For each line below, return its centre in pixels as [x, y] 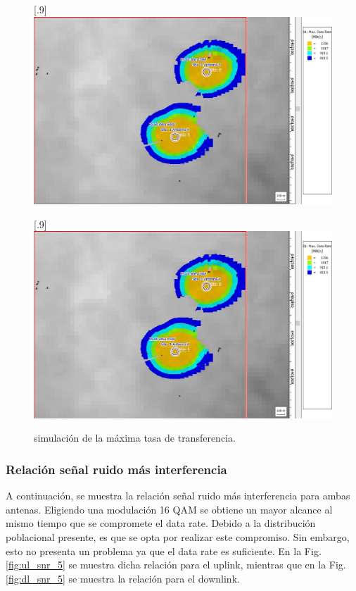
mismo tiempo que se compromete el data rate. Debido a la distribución [161, 523]
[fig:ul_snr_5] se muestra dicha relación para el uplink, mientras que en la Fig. [176, 565]
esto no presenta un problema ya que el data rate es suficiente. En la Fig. [164, 550]
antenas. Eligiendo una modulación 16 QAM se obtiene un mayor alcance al [169, 509]
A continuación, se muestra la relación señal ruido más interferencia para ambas [178, 496]
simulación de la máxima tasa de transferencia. [135, 438]
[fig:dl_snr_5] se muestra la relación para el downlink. [123, 578]
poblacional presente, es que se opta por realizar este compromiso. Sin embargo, [178, 537]
